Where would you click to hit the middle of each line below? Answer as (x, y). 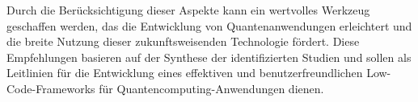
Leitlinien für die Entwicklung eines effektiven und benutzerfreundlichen (185, 73)
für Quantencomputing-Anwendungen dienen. (211, 88)
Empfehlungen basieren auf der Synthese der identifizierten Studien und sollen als (209, 57)
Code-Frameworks (51, 88)
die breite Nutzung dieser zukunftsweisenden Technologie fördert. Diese (183, 41)
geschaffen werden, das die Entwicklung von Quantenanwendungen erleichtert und (209, 25)
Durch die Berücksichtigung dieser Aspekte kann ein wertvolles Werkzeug (188, 10)
